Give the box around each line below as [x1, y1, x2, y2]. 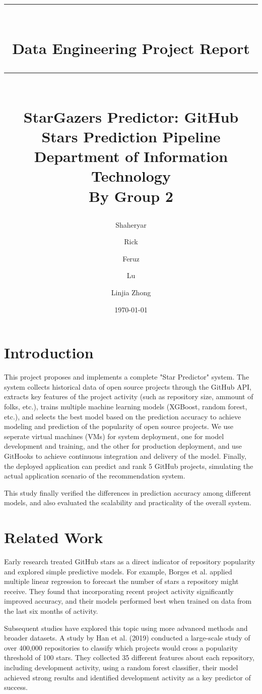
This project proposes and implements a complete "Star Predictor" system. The [4, 371, 249, 382]
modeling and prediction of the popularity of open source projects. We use [4, 421, 234, 432]
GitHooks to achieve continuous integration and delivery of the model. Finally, [4, 450, 246, 461]
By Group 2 [89, 185, 173, 206]
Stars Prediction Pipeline [41, 126, 221, 146]
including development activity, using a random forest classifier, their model [4, 662, 238, 672]
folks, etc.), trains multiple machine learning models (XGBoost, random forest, [4, 401, 247, 411]
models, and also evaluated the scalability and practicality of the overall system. [4, 497, 251, 508]
